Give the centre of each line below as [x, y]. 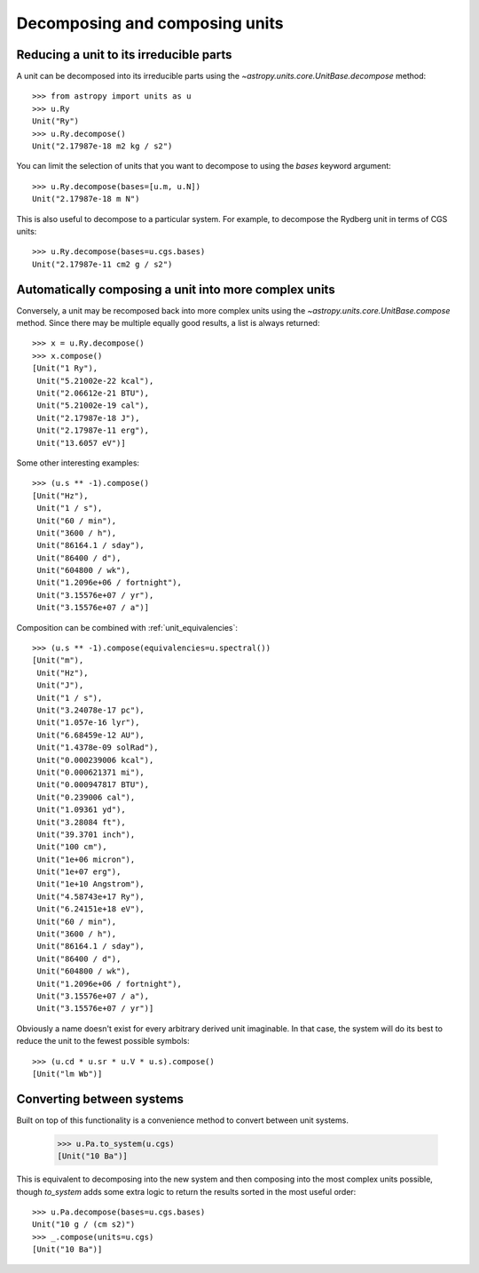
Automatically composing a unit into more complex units [176, 289]
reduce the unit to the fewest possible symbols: [103, 1041]
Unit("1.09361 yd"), [81, 810]
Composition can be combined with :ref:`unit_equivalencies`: [127, 627]
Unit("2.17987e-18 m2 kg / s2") [102, 146]
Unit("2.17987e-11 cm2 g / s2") [102, 264]
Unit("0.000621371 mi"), [91, 772]
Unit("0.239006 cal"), [86, 797]
